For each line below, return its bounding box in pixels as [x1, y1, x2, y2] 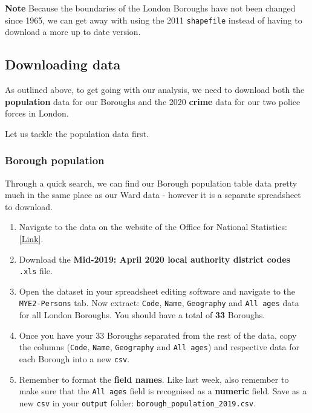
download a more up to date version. [5, 25, 141, 38]
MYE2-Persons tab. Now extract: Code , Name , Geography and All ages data [19, 296, 299, 309]
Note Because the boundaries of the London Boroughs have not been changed [5, 2, 296, 14]
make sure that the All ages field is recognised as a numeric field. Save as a [19, 385, 307, 397]
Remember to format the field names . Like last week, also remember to [19, 373, 289, 385]
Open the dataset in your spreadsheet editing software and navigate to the [19, 284, 295, 297]
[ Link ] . [19, 232, 44, 245]
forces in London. [5, 107, 69, 120]
